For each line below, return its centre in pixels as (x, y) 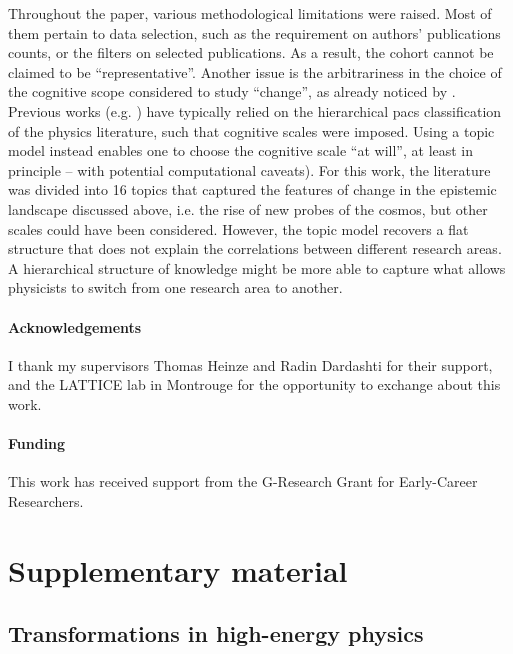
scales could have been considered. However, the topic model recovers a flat (238, 228)
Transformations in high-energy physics (216, 633)
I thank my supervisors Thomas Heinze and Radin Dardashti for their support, (250, 364)
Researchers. (46, 500)
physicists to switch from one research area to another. (175, 287)
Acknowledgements (75, 326)
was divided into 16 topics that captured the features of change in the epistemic (252, 189)
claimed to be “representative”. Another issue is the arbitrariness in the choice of (255, 71)
